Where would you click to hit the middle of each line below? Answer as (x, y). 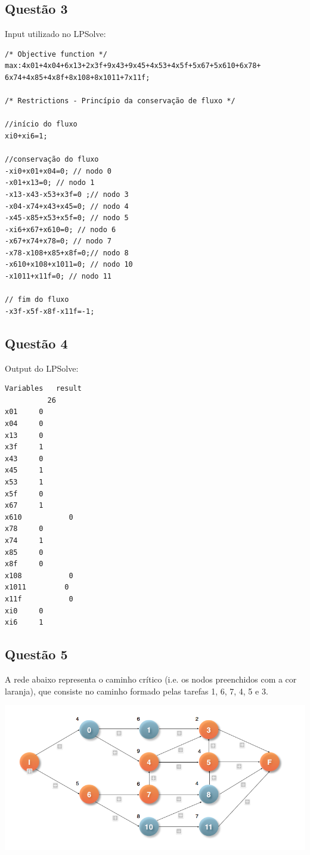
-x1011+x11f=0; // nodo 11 (58, 277)
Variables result (43, 389)
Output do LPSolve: (42, 368)
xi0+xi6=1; (26, 136)
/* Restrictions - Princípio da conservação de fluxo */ (120, 101)
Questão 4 (36, 343)
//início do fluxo (41, 124)
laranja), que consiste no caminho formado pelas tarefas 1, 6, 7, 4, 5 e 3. (137, 691)
